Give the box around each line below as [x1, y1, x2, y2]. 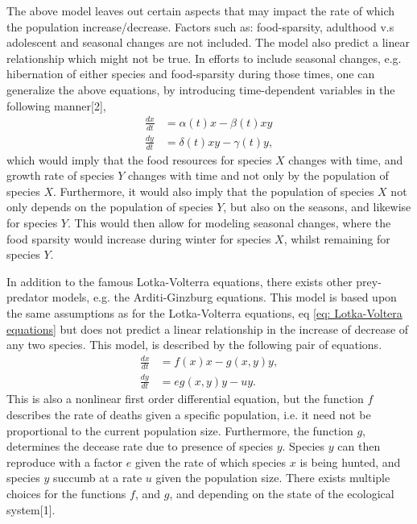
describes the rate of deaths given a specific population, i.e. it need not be [6, 405, 371, 422]
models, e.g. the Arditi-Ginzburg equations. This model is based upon [52, 289, 397, 306]
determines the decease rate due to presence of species [6, 438, 273, 455]
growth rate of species [6, 167, 114, 184]
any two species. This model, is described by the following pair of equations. [6, 336, 382, 353]
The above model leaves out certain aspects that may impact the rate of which [6, 2, 395, 19]
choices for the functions [6, 484, 126, 501]
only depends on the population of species [6, 198, 213, 215]
